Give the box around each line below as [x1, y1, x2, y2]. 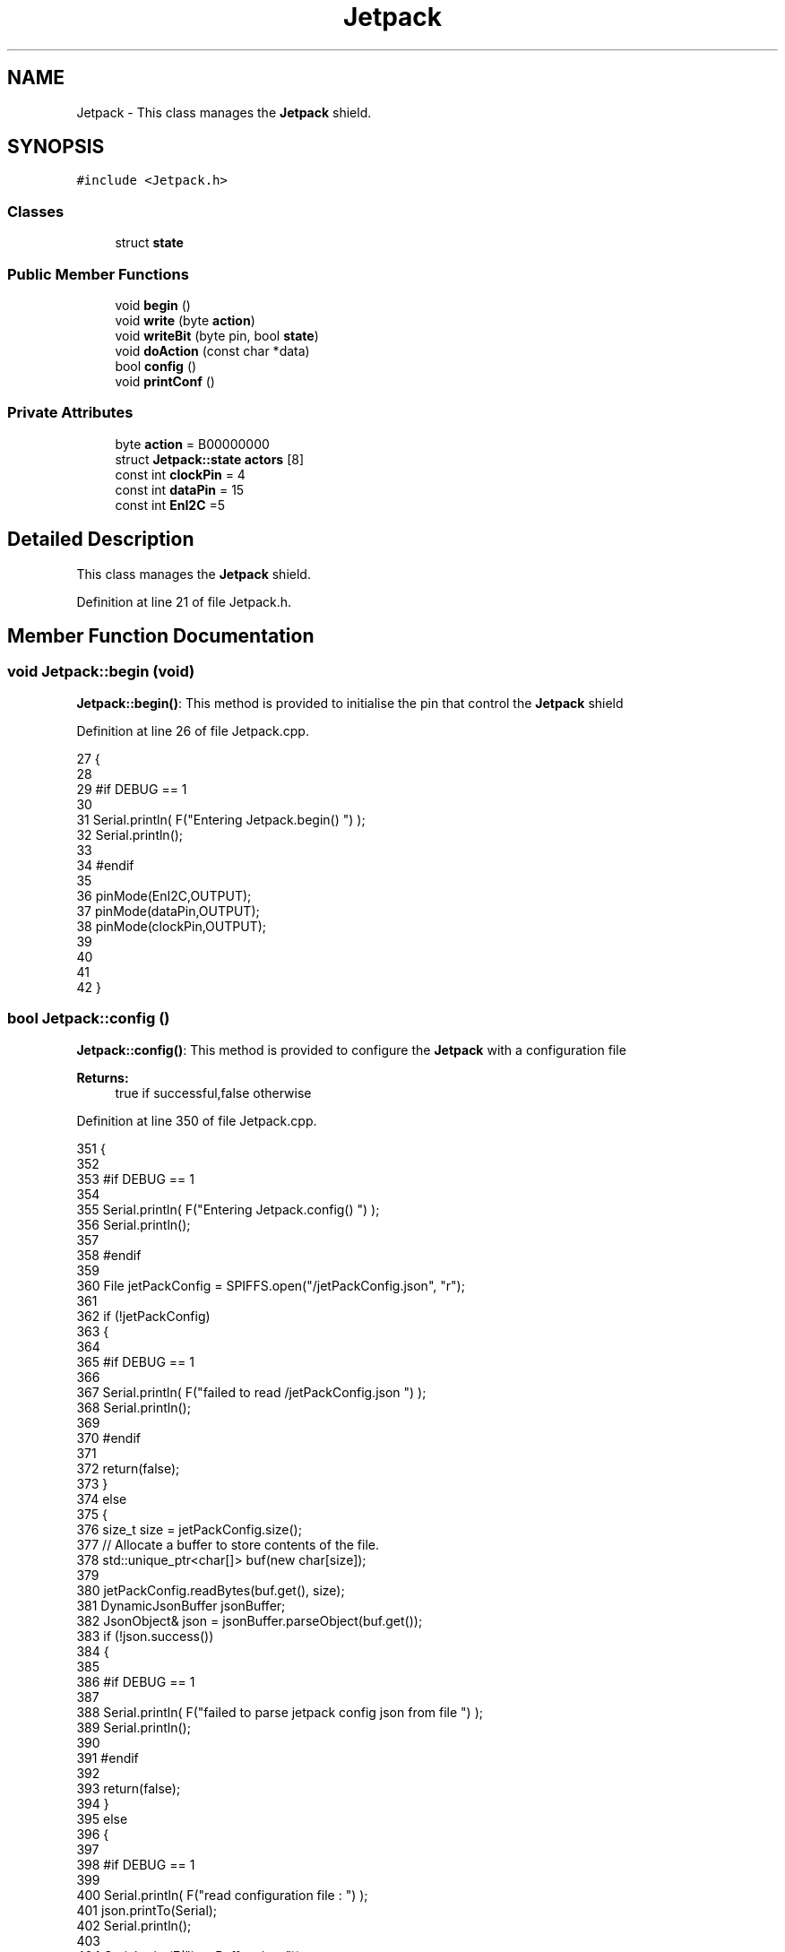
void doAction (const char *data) [115, 342, 310, 358]
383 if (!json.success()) [76, 1628, 214, 1644]
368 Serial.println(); [76, 1399, 191, 1415]
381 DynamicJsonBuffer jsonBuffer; [76, 1597, 286, 1613]
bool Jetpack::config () [7, 1009, 170, 1028]
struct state [115, 235, 184, 251]
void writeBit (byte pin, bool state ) [115, 327, 319, 343]
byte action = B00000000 [115, 436, 270, 452]
